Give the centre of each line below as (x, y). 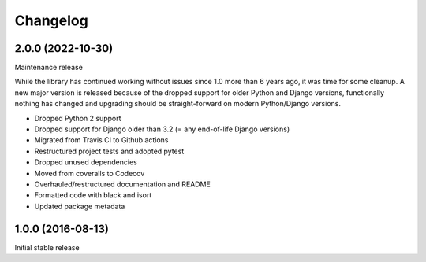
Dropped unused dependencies (86, 162)
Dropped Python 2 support (78, 118)
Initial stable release (47, 247)
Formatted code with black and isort (93, 195)
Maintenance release (49, 68)
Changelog (51, 20)
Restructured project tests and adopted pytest (109, 151)
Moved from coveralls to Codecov (90, 173)
